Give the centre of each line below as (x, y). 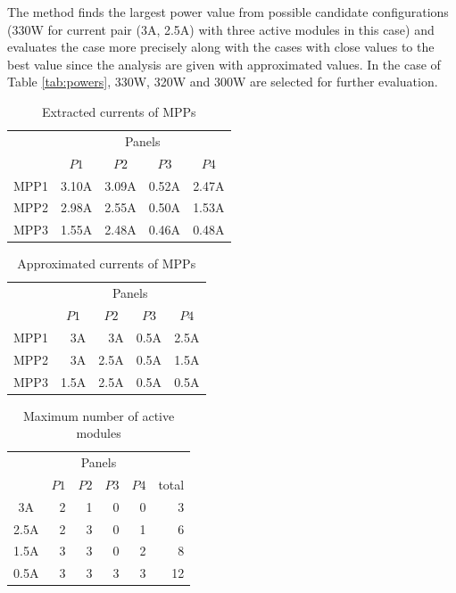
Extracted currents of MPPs (119, 111)
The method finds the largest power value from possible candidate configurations (228, 12)
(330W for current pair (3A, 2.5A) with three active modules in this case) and (221, 29)
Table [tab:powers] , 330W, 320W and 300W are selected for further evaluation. (223, 82)
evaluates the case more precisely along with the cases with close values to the (221, 47)
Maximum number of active (99, 415)
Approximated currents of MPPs (107, 264)
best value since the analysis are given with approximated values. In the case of (224, 64)
